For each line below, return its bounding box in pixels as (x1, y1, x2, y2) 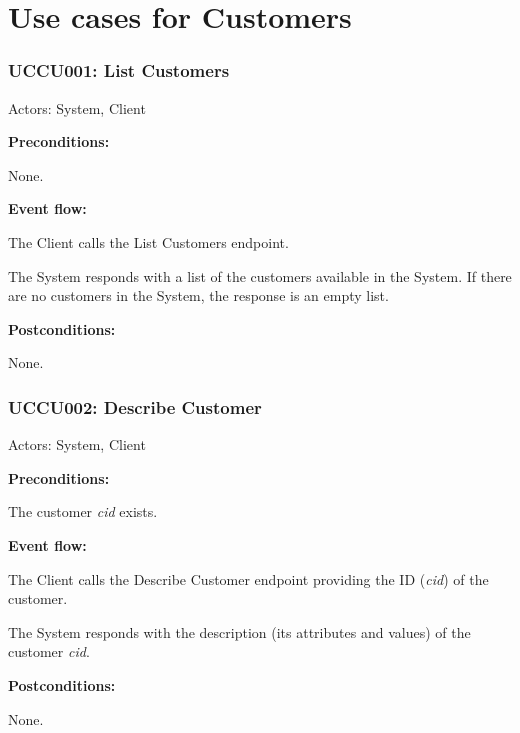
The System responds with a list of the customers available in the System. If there (8, 265, 512, 286)
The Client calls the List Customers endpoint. (8, 231, 289, 252)
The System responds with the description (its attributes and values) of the (8, 621, 471, 642)
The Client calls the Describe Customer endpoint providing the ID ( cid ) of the (8, 568, 489, 589)
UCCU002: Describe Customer (8, 394, 262, 419)
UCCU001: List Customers (8, 58, 230, 83)
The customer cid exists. (8, 501, 158, 522)
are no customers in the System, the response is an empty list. (8, 285, 389, 306)
